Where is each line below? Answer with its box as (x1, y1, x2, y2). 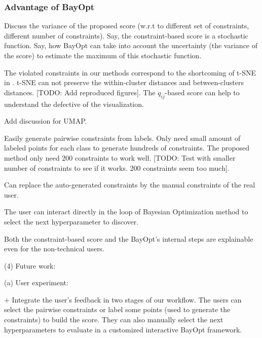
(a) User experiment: (4, 277, 68, 288)
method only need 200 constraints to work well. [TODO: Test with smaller (4, 152, 236, 163)
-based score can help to (165, 87, 240, 97)
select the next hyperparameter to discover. (4, 216, 139, 227)
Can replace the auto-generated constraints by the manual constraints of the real (4, 179, 255, 190)
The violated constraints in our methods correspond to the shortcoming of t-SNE (4, 67, 256, 78)
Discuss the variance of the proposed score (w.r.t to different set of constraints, (4, 20, 249, 31)
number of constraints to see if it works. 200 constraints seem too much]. (4, 162, 230, 173)
